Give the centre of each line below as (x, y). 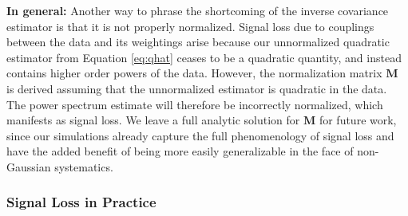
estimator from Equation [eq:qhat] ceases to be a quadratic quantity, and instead (204, 57)
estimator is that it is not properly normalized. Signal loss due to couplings (190, 26)
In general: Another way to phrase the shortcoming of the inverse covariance (198, 10)
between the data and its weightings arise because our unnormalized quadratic (198, 42)
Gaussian (29, 166)
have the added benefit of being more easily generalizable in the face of (180, 151)
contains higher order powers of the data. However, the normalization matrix (194, 73)
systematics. (84, 166)
